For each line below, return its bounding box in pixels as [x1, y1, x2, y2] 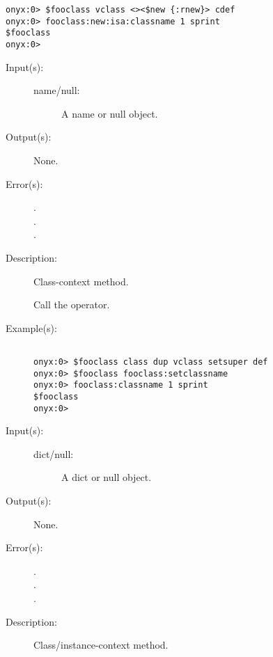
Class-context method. [33, 274, 129, 288]
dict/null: [33, 446, 74, 461]
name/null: [33, 83, 80, 97]
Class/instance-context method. [33, 638, 169, 652]
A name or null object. [61, 106, 158, 120]
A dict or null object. [61, 470, 152, 484]
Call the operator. [33, 297, 110, 312]
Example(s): [6, 320, 57, 335]
